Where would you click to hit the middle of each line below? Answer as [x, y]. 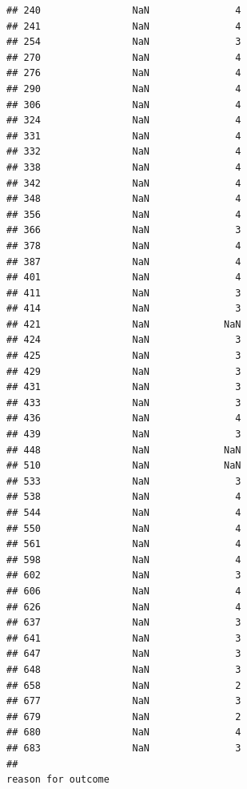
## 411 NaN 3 [124, 293]
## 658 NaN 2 [124, 685]
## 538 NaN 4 [124, 497]
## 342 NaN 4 [124, 183]
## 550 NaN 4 [124, 528]
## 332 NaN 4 [124, 152]
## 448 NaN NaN [124, 450]
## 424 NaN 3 [124, 340]
